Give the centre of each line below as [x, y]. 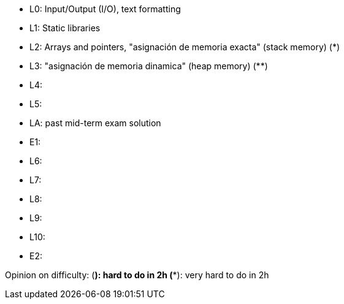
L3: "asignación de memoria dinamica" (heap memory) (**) [149, 66]
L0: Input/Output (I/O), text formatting [105, 9]
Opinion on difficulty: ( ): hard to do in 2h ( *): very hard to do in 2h [137, 275]
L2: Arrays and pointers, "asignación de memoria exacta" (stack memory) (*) [185, 47]
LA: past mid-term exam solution [95, 123]
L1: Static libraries [65, 28]
